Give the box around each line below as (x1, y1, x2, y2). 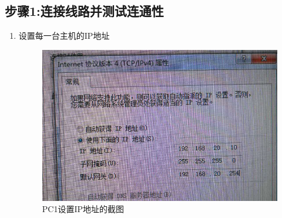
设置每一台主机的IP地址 (18, 29, 110, 42)
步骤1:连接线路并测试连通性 (5, 2, 164, 20)
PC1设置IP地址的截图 (42, 203, 125, 215)
